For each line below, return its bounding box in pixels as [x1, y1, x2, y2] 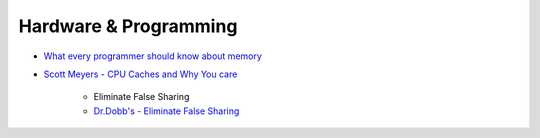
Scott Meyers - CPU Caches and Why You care [43, 68, 238, 80]
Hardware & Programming [18, 15, 238, 37]
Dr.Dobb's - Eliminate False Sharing [93, 105, 240, 117]
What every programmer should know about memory [43, 50, 262, 62]
